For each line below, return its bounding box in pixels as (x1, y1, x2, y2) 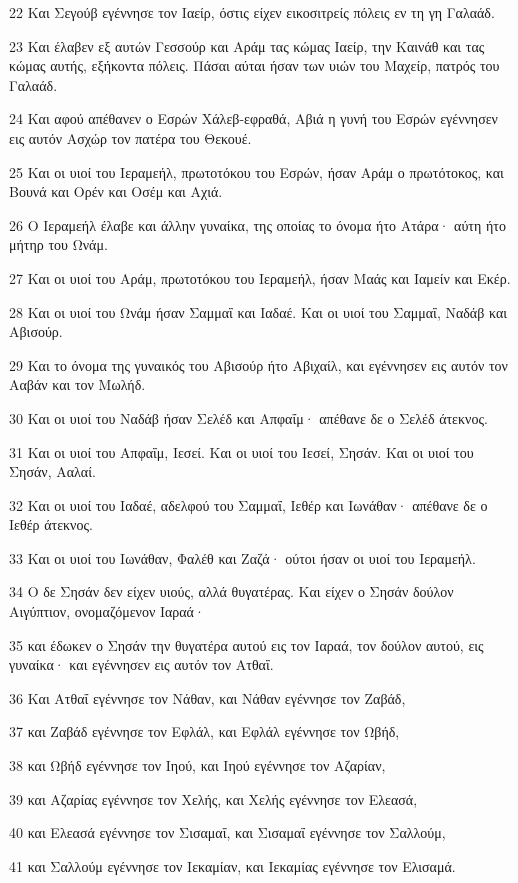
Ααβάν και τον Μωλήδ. (9, 374, 146, 395)
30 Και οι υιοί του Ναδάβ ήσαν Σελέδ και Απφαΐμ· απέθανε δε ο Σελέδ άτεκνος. (9, 407, 488, 428)
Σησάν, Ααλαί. (9, 461, 96, 482)
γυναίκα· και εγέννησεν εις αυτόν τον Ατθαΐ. (9, 654, 274, 675)
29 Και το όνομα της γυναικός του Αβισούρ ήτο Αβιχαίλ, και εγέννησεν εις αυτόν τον (9, 354, 508, 375)
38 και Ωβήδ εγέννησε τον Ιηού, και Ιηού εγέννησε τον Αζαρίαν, (9, 755, 386, 776)
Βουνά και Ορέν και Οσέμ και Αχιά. (9, 181, 223, 202)
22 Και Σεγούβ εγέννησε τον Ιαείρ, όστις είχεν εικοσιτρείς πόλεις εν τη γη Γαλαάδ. (9, 2, 495, 22)
